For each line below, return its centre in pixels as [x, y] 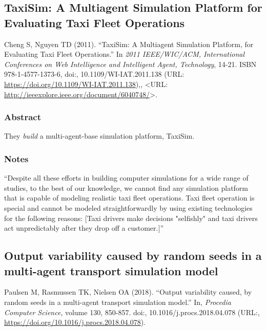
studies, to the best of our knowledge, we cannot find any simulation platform [126, 187]
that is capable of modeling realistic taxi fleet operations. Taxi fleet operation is [129, 198]
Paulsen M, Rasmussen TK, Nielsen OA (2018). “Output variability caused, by [128, 292]
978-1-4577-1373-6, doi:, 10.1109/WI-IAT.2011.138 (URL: [94, 74]
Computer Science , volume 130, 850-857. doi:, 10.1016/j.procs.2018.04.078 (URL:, [132, 312]
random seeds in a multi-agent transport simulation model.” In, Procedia [118, 302]
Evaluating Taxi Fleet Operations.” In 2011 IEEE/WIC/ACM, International [125, 54]
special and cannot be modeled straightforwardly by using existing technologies [128, 207]
